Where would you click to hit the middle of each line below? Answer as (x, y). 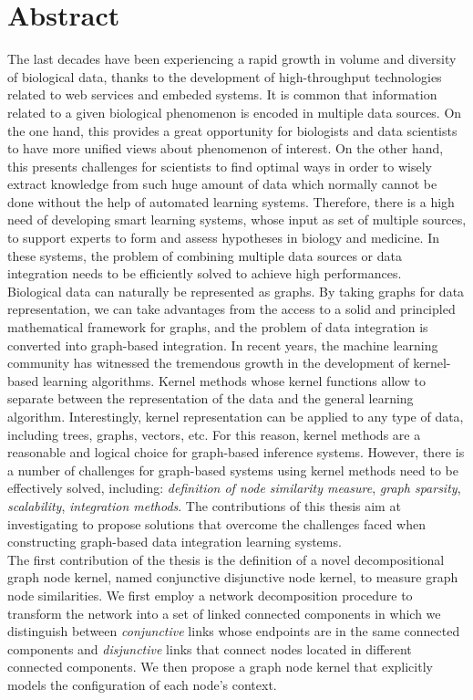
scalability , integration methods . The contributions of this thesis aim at (204, 505)
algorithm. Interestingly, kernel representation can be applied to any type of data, (236, 416)
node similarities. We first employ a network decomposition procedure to (210, 595)
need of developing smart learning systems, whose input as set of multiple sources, (237, 219)
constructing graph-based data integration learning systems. (175, 542)
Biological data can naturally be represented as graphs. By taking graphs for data (236, 291)
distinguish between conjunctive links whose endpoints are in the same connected (234, 631)
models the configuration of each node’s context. (142, 684)
